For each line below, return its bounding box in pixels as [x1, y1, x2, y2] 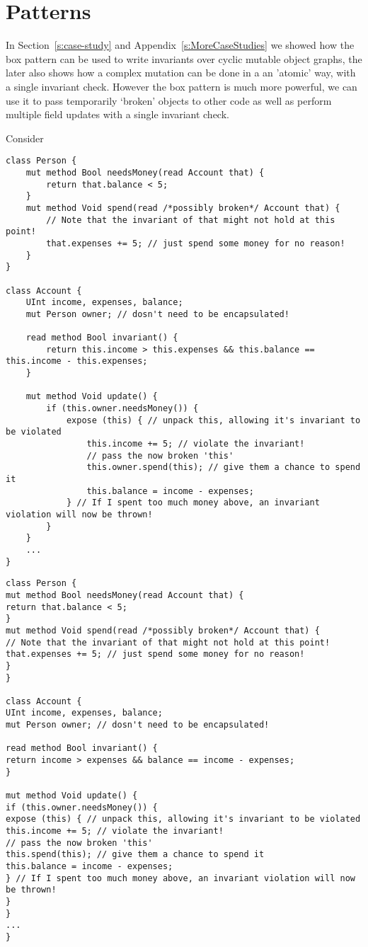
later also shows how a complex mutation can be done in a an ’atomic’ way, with [6, 65, 356, 80]
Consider [6, 130, 44, 145]
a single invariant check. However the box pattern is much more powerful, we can [6, 79, 357, 93]
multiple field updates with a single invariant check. [6, 107, 229, 122]
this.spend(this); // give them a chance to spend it [6, 849, 265, 860]
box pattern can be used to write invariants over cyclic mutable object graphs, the [6, 51, 362, 66]
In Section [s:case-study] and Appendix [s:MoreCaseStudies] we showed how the [6, 38, 355, 52]
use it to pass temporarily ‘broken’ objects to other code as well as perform [6, 93, 332, 108]
